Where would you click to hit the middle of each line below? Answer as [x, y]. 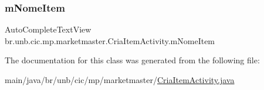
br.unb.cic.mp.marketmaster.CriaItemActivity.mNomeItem [110, 40]
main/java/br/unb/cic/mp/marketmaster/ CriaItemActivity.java [120, 80]
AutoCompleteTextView [48, 29]
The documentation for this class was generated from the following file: [132, 60]
